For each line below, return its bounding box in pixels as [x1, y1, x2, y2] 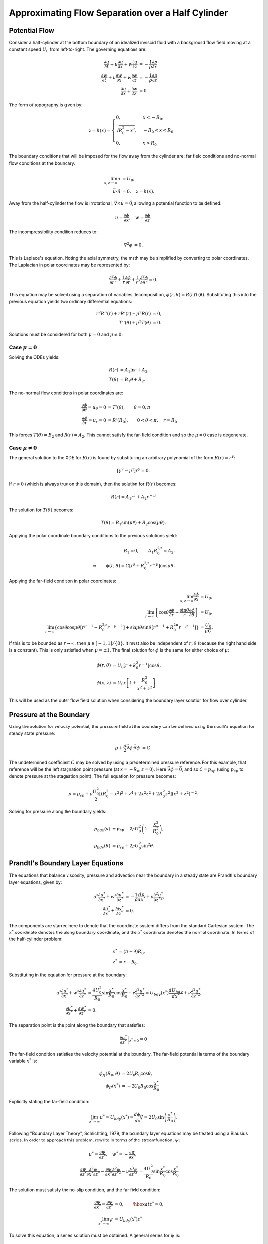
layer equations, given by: [9, 879, 62, 885]
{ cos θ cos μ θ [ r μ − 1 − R [54, 624, 103, 630]
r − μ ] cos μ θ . [149, 562, 175, 568]
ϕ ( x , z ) [96, 680, 111, 685]
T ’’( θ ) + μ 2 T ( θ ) [118, 319, 151, 325]
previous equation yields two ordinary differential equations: [9, 299, 133, 305]
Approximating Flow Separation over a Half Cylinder [9, 7, 228, 18]
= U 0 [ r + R [112, 662, 136, 669]
